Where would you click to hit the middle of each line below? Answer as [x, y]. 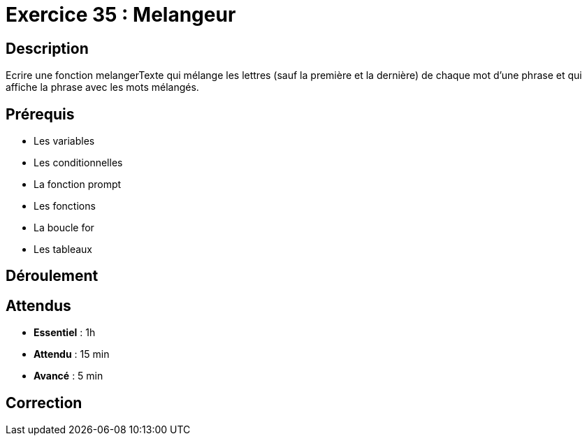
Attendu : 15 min [72, 354]
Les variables [64, 141]
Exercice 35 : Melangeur [121, 15]
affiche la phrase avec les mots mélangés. [102, 87]
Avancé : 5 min [68, 376]
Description [47, 48]
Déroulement [52, 276]
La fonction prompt [78, 185]
